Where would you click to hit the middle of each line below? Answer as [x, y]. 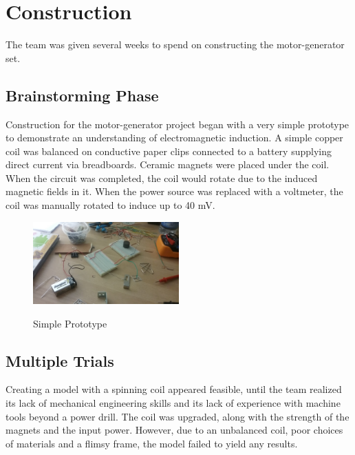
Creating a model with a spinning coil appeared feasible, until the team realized [174, 389]
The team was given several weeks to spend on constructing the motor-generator [175, 44]
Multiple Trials [60, 360]
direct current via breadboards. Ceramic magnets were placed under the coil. [168, 164]
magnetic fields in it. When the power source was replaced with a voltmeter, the [174, 191]
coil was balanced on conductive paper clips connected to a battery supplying [169, 151]
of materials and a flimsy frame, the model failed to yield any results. [152, 443]
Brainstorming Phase [82, 95]
